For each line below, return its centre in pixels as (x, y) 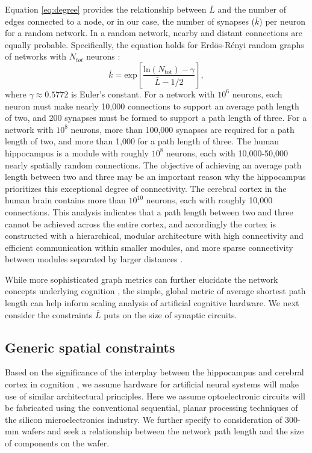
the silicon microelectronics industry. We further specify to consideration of (144, 419)
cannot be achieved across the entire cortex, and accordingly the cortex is (140, 223)
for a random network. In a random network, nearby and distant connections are (154, 33)
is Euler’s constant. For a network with (143, 94)
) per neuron (282, 21)
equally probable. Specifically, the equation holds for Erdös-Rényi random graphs (154, 44)
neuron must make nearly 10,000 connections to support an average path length (152, 106)
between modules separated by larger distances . (94, 259)
